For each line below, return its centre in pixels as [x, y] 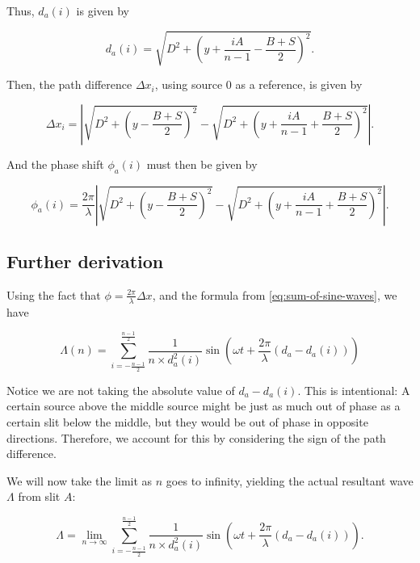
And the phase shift [55, 164]
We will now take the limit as [80, 480]
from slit [39, 496]
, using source [189, 84]
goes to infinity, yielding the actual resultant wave [290, 480]
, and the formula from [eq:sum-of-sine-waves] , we [275, 294]
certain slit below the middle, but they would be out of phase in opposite [187, 421]
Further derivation [85, 260]
